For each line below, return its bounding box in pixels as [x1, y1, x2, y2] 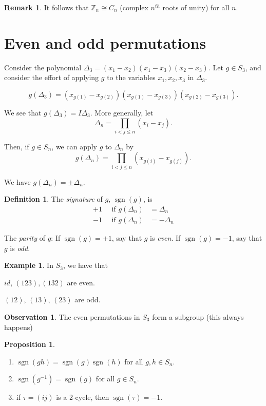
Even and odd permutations [4, 32, 206, 53]
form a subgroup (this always [152, 311, 244, 322]
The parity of [4, 233, 45, 243]
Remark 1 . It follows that [4, 2, 89, 12]
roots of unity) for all [162, 2, 230, 12]
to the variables [107, 72, 156, 83]
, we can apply [51, 141, 98, 151]
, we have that [63, 260, 108, 270]
